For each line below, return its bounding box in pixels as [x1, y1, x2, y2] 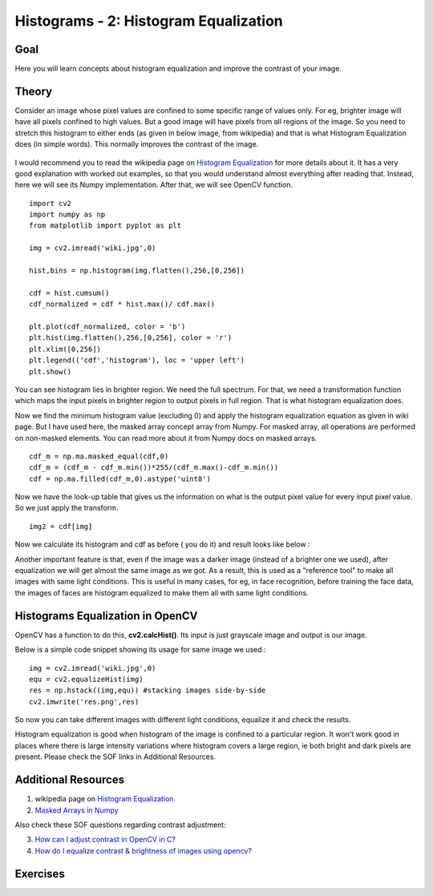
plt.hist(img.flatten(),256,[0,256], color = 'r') [29, 333, 233, 342]
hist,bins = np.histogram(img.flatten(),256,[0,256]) [29, 266, 245, 276]
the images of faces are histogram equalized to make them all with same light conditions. [14, 587, 309, 597]
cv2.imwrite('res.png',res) [29, 697, 140, 706]
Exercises [14, 866, 66, 881]
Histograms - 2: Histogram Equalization [14, 12, 284, 30]
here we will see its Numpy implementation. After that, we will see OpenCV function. [14, 180, 293, 190]
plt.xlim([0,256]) [29, 345, 102, 353]
